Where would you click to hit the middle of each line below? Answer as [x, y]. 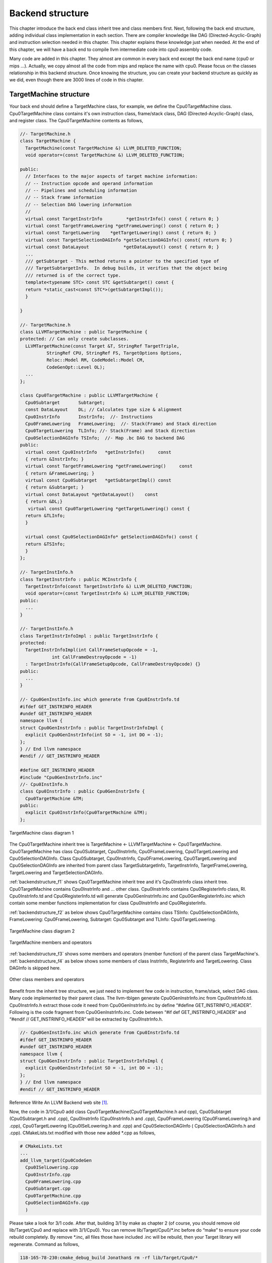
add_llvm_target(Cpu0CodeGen [56, 1160]
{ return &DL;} [44, 502]
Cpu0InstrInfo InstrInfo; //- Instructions [89, 417]
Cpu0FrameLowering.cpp [53, 1182]
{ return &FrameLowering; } [60, 473]
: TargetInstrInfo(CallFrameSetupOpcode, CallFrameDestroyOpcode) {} [113, 664]
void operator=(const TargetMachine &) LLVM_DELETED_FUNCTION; [105, 155]
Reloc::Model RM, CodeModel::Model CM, [95, 360]
